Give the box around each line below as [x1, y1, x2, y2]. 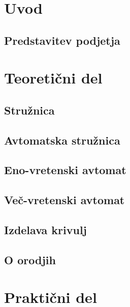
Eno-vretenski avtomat [4, 162, 126, 178]
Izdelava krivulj [4, 222, 87, 238]
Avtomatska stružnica [4, 132, 120, 148]
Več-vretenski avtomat [4, 192, 125, 208]
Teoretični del [4, 67, 103, 88]
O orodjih [4, 252, 56, 267]
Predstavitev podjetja [4, 32, 120, 48]
